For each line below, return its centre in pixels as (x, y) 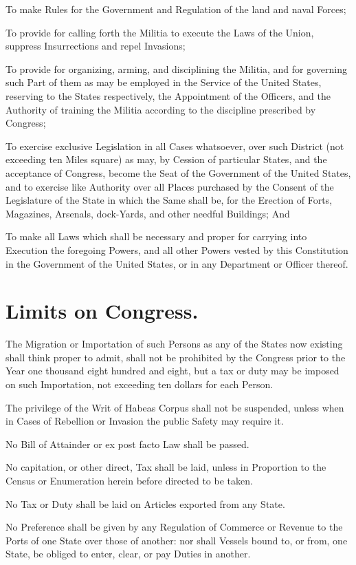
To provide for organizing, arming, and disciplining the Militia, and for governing (177, 68)
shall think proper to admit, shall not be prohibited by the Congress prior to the (176, 357)
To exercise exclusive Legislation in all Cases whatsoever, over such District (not (175, 146)
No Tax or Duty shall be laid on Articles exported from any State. (145, 503)
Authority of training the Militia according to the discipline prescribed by (161, 109)
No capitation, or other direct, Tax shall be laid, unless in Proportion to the (166, 467)
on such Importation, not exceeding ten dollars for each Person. (140, 384)
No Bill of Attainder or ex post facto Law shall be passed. (127, 444)
